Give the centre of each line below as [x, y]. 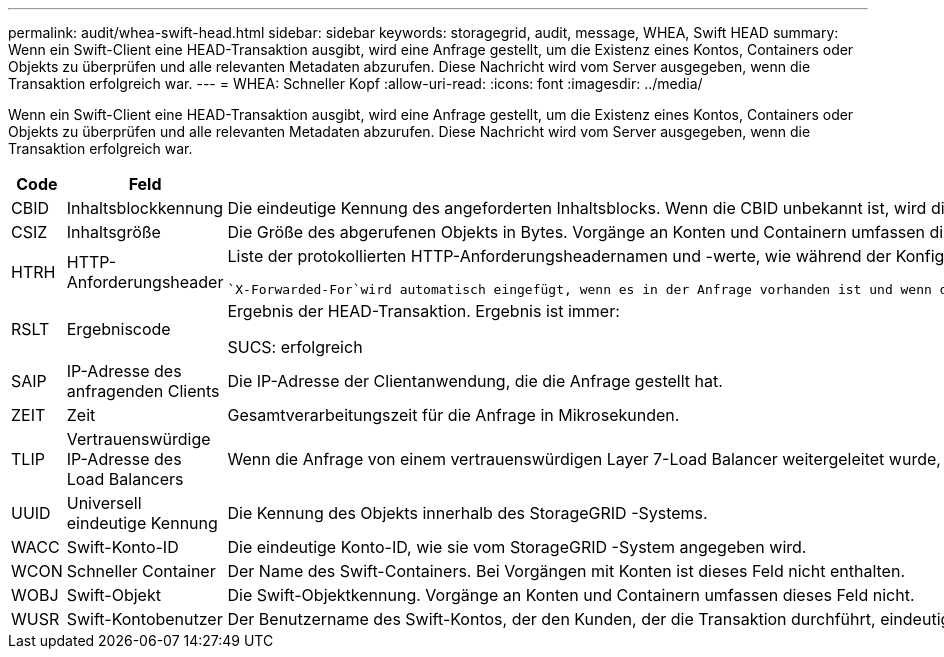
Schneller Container [141, 571]
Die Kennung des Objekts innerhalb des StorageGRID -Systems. [467, 513]
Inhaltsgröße [113, 232]
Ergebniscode [118, 329]
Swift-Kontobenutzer [144, 619]
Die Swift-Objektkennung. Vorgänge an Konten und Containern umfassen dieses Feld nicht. [571, 595]
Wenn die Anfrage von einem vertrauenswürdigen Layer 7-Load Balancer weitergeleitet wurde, [584, 459]
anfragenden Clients [143, 391]
